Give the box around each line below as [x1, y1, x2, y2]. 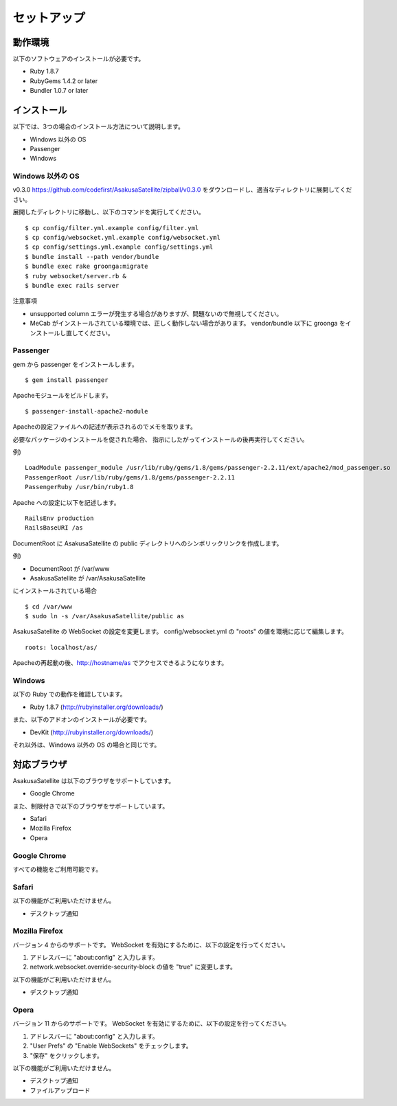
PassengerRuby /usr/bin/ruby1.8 [25, 483, 134, 491]
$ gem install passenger [25, 376, 109, 384]
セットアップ [12, 10, 86, 25]
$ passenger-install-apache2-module [25, 407, 148, 415]
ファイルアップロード [30, 1086, 91, 1094]
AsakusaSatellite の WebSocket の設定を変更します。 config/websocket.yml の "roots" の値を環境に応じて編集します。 [12, 627, 348, 635]
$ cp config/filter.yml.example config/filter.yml [25, 224, 199, 232]
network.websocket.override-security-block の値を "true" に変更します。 [30, 962, 237, 971]
